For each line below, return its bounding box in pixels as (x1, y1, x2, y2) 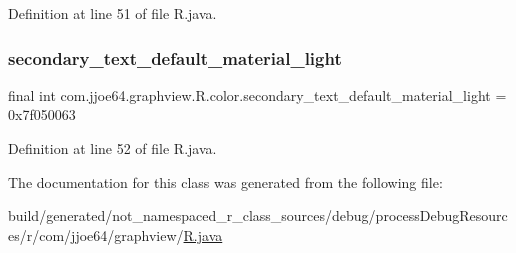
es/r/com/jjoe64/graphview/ (8, 224, 184, 245)
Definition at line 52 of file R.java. (8, 138, 217, 158)
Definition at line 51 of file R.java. (8, 3, 217, 23)
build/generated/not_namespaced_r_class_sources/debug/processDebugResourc (8, 205, 508, 226)
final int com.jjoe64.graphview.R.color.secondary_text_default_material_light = (8, 84, 507, 105)
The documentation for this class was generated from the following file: (8, 171, 443, 192)
